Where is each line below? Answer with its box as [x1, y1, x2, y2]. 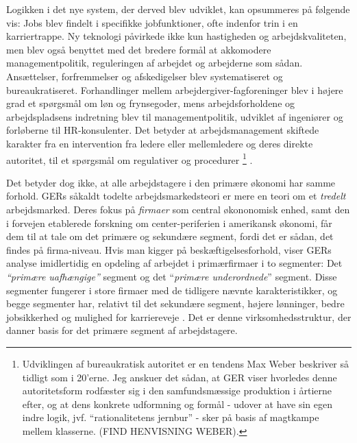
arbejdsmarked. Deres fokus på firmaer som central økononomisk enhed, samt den [6, 202, 350, 216]
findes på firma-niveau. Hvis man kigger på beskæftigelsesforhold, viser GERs [6, 242, 332, 256]
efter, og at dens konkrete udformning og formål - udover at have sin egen [22, 396, 333, 411]
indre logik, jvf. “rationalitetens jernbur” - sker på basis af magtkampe [22, 410, 319, 424]
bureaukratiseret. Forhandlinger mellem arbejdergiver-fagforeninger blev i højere [6, 82, 343, 97]
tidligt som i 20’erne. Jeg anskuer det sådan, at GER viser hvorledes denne [22, 370, 337, 384]
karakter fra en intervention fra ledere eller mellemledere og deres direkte [6, 136, 313, 150]
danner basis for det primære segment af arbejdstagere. [6, 323, 238, 337]
